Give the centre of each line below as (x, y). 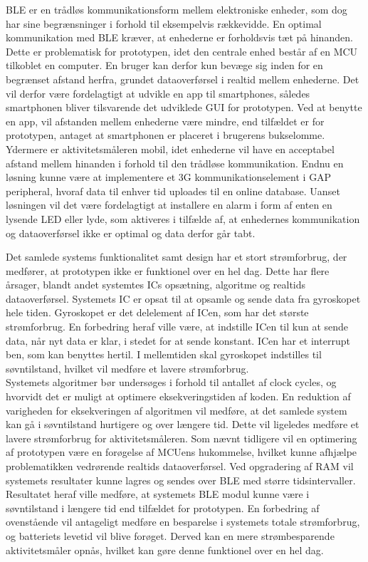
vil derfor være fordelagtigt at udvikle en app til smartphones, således (158, 93)
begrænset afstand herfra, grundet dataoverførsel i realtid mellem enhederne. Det (183, 79)
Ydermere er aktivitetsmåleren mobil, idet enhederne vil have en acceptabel (170, 149)
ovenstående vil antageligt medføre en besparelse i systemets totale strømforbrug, (183, 522)
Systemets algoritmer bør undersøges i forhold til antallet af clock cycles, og (171, 382)
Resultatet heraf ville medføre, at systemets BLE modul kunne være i (158, 494)
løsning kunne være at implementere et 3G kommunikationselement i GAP (169, 177)
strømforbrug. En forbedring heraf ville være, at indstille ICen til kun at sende (177, 327)
